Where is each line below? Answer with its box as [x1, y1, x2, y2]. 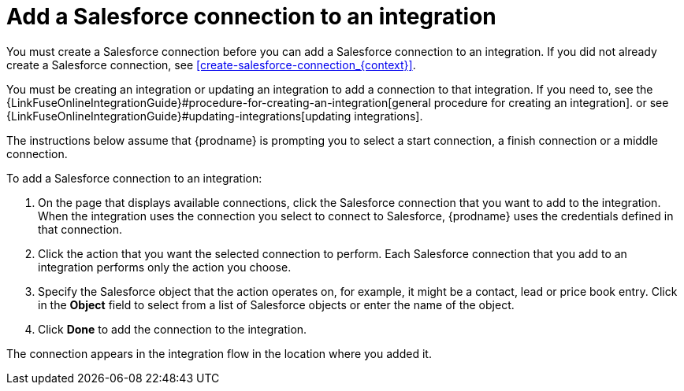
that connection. [38, 222, 123, 236]
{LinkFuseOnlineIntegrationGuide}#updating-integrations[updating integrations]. [6, 109, 423, 123]
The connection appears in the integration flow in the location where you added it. [6, 346, 432, 360]
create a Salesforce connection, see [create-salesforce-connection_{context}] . [6, 57, 416, 72]
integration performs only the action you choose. [38, 260, 292, 274]
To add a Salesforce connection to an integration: [6, 171, 262, 185]
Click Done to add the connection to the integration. [38, 322, 307, 336]
